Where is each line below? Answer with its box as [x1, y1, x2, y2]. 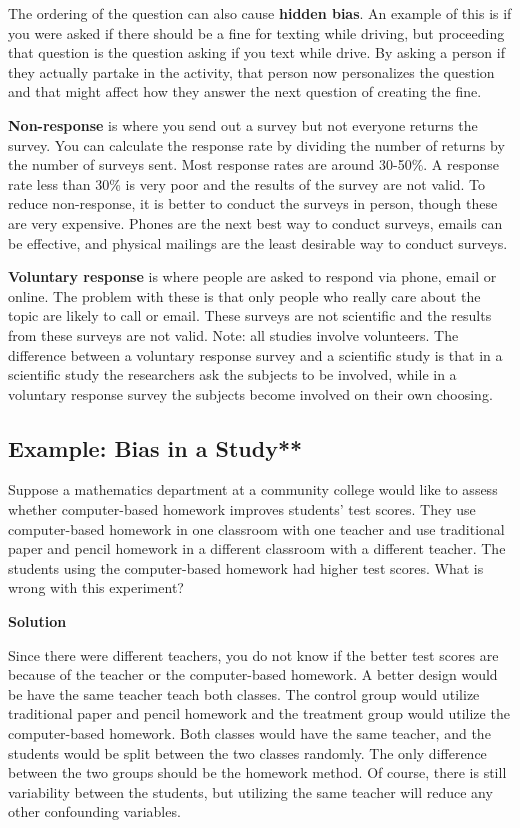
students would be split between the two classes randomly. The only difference [8, 742, 487, 763]
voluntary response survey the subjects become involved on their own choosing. [8, 383, 493, 404]
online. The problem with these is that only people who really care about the [8, 285, 481, 306]
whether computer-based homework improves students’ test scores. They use [8, 499, 476, 520]
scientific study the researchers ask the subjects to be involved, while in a [8, 364, 457, 385]
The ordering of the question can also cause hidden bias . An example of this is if [8, 3, 512, 23]
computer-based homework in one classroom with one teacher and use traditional [8, 518, 505, 539]
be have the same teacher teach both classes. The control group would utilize [8, 683, 480, 704]
